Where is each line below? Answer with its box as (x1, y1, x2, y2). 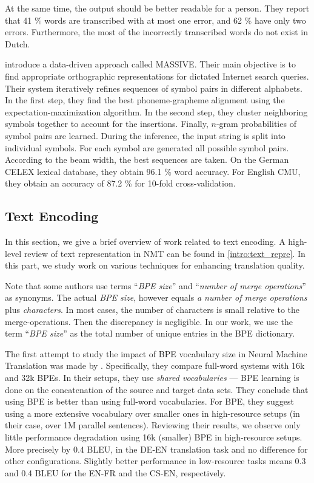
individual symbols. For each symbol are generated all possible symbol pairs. (5, 141, 289, 154)
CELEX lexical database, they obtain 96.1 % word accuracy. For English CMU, (5, 165, 301, 177)
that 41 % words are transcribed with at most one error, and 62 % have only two (5, 13, 306, 26)
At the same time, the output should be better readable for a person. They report (5, 2, 310, 14)
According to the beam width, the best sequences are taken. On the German (5, 153, 289, 166)
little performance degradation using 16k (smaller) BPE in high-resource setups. (5, 431, 302, 444)
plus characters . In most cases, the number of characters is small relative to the (5, 303, 300, 316)
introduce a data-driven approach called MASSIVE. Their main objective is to (5, 58, 296, 70)
